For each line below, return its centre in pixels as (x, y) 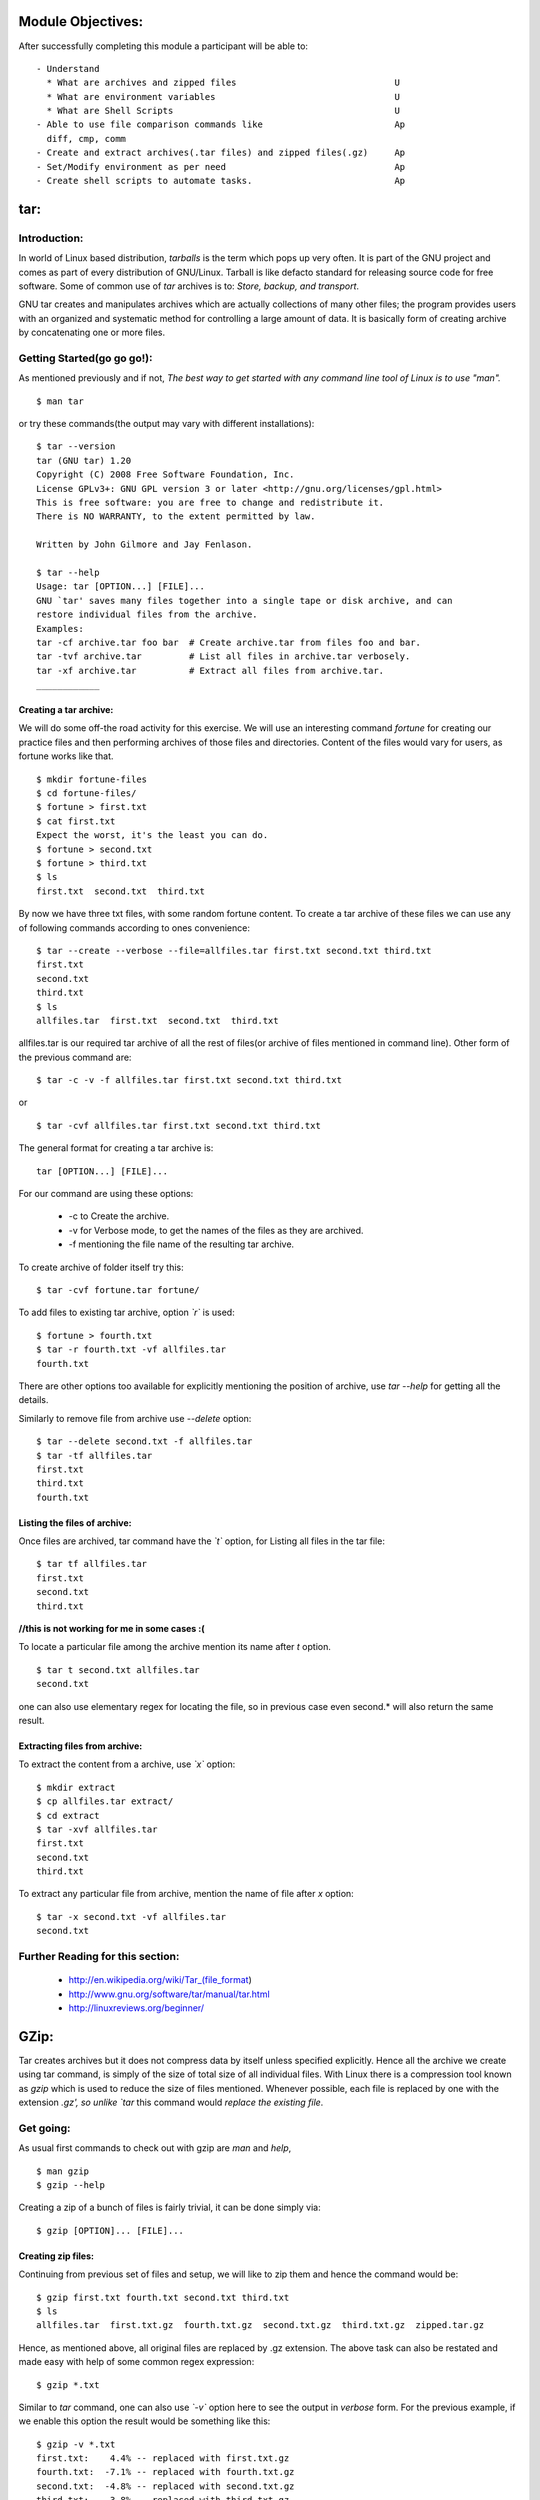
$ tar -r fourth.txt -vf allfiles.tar (131, 1349)
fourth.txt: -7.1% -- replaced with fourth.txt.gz (165, 2472)
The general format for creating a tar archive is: (116, 1148)
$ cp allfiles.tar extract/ (105, 1801)
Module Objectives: (81, 21)
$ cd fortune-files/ (86, 793)
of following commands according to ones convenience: (134, 927)
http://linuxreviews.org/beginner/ (136, 2008)
